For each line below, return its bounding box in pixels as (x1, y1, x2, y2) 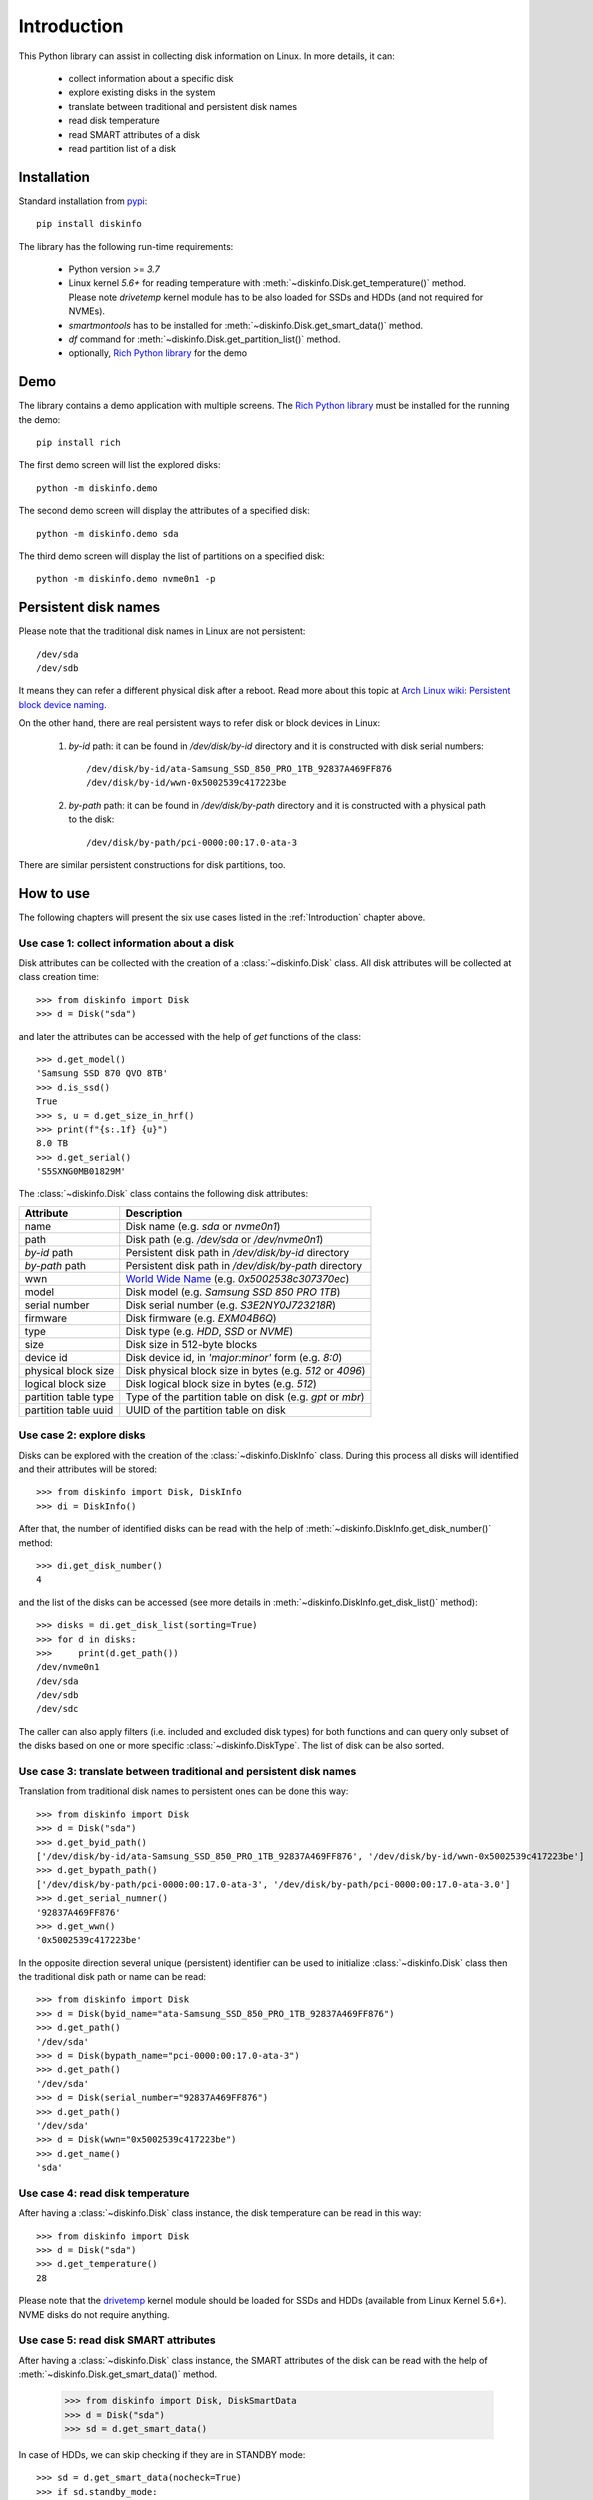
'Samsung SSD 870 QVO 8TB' (36, 1068, 169, 1079)
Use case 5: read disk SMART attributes (18, 2333, 216, 2347)
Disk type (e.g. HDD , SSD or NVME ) (125, 1324, 294, 1338)
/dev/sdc (36, 1703, 79, 1715)
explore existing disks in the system (68, 86, 216, 99)
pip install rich (36, 437, 121, 448)
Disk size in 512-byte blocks (125, 1337, 258, 1351)
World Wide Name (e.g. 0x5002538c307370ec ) (125, 1271, 350, 1285)
